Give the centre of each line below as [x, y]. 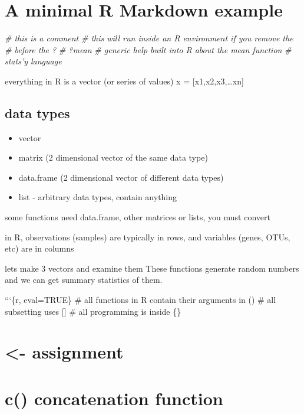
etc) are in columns [39, 248]
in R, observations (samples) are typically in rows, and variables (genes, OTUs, [148, 237]
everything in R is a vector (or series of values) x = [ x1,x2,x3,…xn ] [124, 81]
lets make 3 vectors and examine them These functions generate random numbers [152, 268]
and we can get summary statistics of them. [84, 280]
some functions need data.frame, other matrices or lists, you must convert [138, 217]
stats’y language [33, 61]
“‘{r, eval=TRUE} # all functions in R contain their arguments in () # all [141, 300]
